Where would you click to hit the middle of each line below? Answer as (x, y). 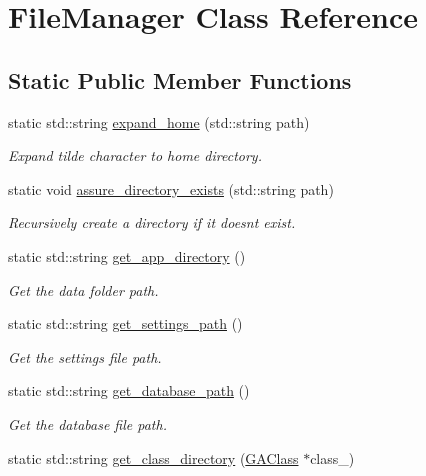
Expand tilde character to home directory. (135, 155)
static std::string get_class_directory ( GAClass (153, 457)
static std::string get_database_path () (129, 390)
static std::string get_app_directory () (127, 255)
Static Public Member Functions (180, 79)
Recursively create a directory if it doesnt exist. (152, 222)
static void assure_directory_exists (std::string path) (171, 188)
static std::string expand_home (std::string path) (159, 121)
